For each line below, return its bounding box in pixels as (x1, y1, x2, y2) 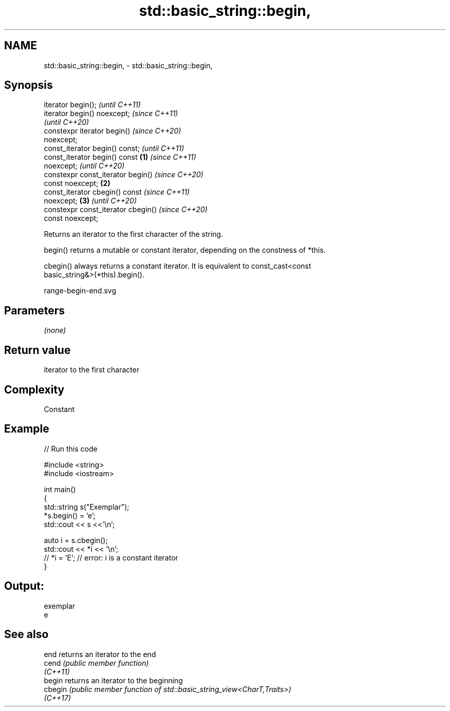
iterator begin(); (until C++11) (44, 100, 141, 109)
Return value (4, 343, 71, 357)
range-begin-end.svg (44, 286, 117, 295)
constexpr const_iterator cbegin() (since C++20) (44, 205, 208, 214)
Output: (4, 579, 44, 593)
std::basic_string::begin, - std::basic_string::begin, (44, 61, 213, 70)
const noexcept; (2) (44, 179, 110, 188)
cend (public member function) (44, 658, 149, 667)
